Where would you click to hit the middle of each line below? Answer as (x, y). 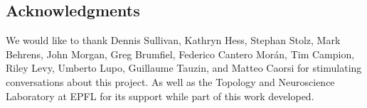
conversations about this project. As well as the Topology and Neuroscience (170, 81)
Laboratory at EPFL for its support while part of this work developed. (160, 96)
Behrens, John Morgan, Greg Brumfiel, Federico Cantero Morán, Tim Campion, (180, 54)
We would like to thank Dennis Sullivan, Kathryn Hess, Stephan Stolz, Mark (173, 40)
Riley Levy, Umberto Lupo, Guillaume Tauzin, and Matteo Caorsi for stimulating (184, 68)
